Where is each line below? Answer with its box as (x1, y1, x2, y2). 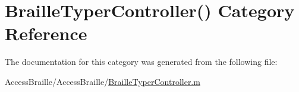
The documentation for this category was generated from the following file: (5, 55, 278, 68)
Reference (5, 21, 87, 45)
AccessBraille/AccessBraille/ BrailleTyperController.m (5, 75, 200, 87)
